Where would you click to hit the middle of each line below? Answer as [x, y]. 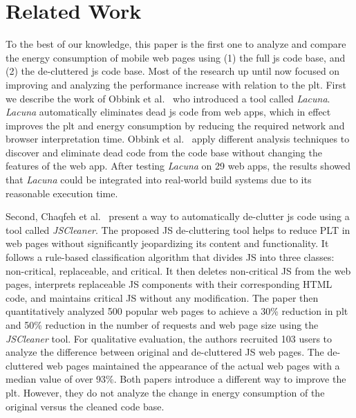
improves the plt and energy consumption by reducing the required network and [175, 125]
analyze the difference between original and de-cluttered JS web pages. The [165, 352]
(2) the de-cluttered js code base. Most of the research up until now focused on [173, 71]
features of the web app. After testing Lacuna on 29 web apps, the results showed [178, 166]
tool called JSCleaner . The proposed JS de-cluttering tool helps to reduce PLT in [178, 229]
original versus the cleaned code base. [85, 406]
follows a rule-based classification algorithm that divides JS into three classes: [170, 257]
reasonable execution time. [62, 193]
